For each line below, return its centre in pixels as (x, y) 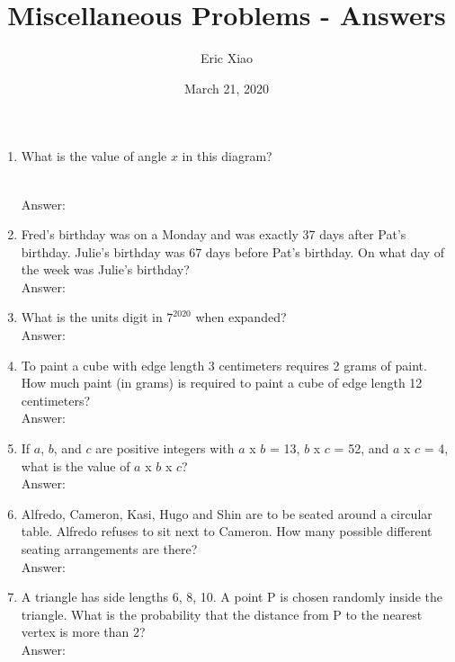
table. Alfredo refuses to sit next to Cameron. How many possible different (227, 531)
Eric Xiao (227, 58)
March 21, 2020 (227, 88)
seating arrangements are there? (109, 549)
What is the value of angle (94, 156)
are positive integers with (165, 448)
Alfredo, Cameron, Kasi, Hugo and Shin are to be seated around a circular (227, 513)
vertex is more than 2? (83, 632)
